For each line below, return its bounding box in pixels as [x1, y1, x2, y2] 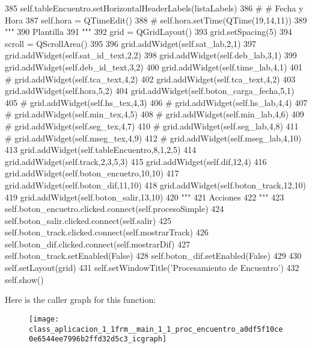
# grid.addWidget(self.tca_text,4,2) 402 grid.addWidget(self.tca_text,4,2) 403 [5, 72, 296, 85]
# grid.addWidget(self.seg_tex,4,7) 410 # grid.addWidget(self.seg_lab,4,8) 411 [5, 119, 299, 132]
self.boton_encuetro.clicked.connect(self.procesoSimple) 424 [5, 202, 224, 215]
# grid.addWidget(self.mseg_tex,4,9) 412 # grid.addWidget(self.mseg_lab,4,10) [5, 131, 302, 144]
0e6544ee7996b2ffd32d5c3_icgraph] [29, 335, 167, 344]
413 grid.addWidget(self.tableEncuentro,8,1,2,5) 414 [5, 143, 197, 156]
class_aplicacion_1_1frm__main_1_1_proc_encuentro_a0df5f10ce [29, 325, 283, 334]
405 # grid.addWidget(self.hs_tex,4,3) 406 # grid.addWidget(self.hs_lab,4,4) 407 [5, 96, 308, 108]
